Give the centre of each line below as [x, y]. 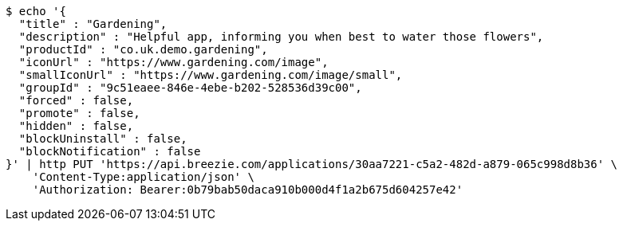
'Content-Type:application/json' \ [143, 177]
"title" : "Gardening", [93, 24]
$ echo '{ [36, 11]
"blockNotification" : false [110, 151]
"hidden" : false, [76, 126]
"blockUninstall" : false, [103, 139]
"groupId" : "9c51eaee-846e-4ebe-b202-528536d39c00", [190, 88]
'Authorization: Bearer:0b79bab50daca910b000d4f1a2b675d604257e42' [248, 190]
